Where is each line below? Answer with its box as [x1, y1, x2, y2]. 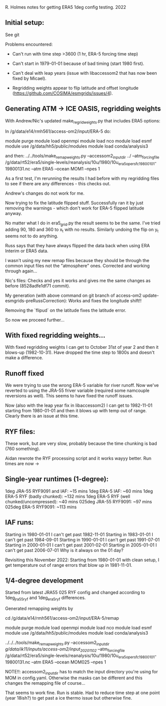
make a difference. [5, 355, 43, 361]
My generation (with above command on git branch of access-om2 [5, 292, 142, 298]
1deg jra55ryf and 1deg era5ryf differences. [5, 595, 86, 602]
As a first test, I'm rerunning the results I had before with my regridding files [5, 175, 160, 181]
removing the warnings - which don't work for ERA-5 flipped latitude [5, 205, 144, 211]
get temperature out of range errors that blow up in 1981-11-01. [5, 562, 132, 568]
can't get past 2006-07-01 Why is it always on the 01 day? [5, 547, 124, 553]
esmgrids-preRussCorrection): [5, 297, 68, 304]
